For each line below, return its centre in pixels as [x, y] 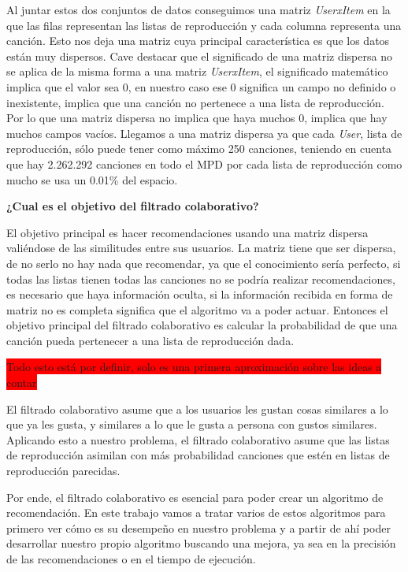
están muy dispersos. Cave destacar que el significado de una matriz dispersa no [199, 56]
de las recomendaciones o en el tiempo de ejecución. [131, 559]
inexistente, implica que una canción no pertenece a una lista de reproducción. [195, 102]
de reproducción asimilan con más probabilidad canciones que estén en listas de [198, 455]
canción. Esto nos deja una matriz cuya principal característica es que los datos [198, 41]
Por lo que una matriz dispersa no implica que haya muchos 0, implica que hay [197, 118]
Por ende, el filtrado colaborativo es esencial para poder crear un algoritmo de [195, 497]
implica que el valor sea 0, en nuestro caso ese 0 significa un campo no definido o [201, 86]
